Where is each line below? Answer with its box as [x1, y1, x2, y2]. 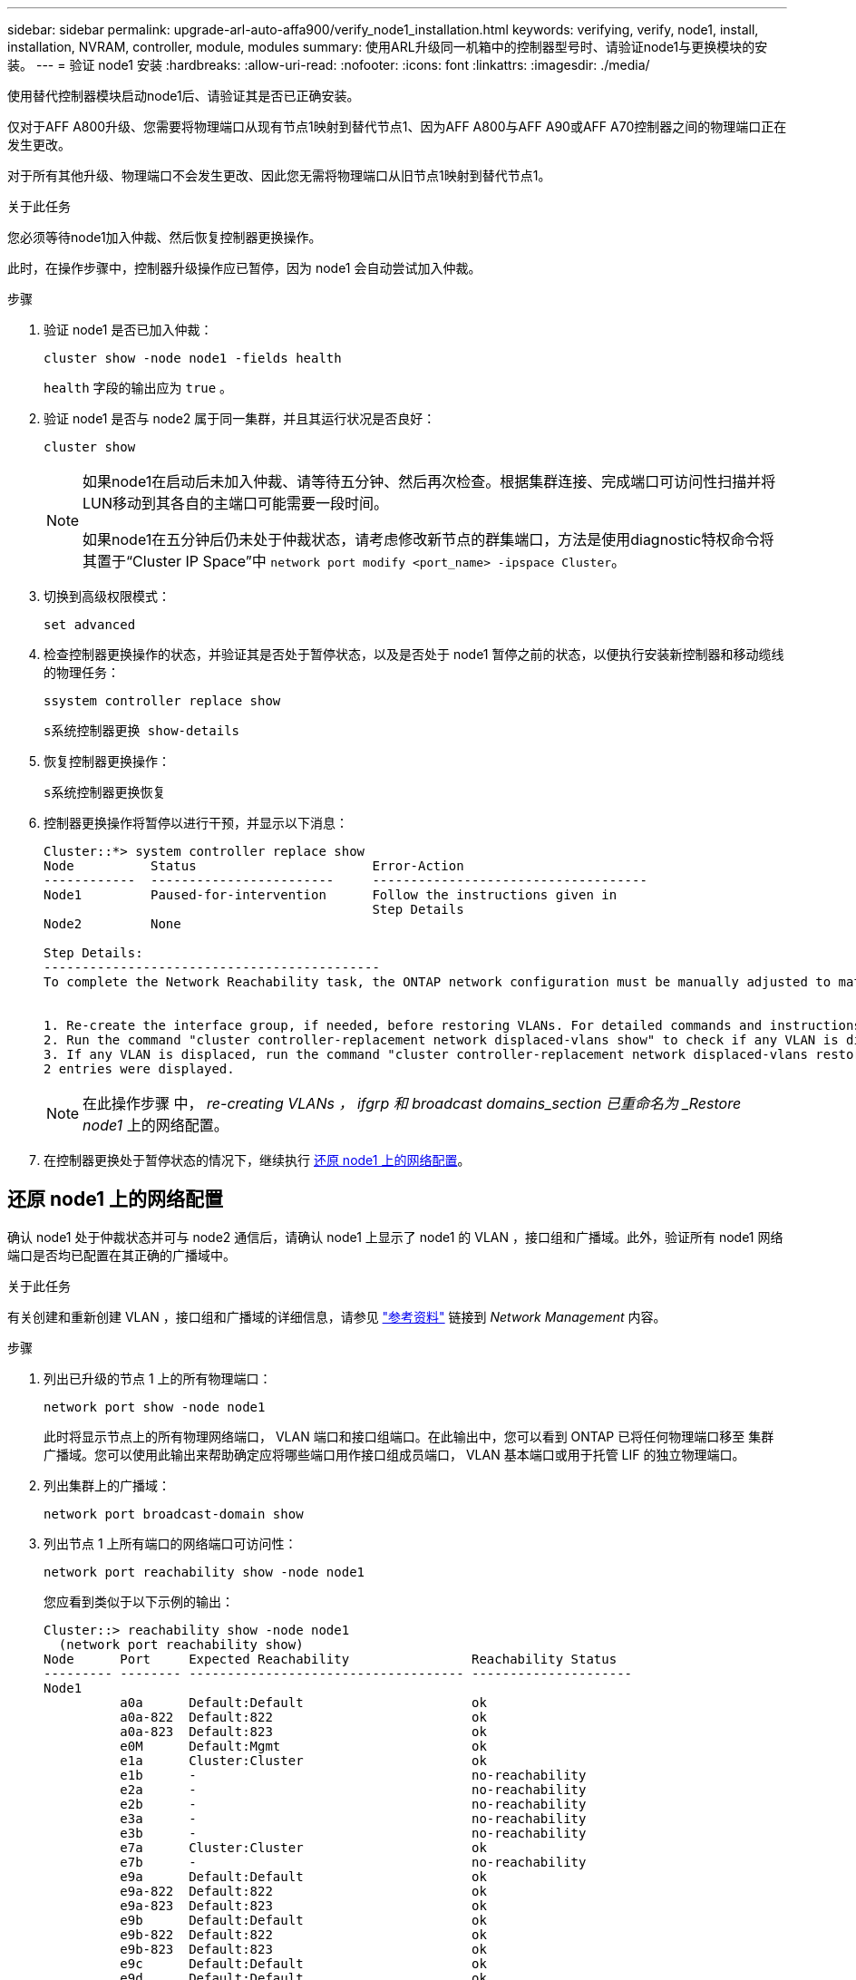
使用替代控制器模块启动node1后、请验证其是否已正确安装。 [7, 88, 360, 103]
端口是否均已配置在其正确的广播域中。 [7, 1247, 236, 1263]
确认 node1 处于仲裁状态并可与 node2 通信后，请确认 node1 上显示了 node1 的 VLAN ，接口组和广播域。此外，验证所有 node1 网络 [7, 1228, 783, 1245]
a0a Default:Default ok [120, 1694, 487, 1710]
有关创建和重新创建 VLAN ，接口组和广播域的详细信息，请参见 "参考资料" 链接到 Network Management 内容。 [7, 1308, 666, 1325]
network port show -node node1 [44, 1399, 266, 1414]
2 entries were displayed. [44, 1062, 235, 1076]
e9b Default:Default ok [120, 1912, 487, 1927]
